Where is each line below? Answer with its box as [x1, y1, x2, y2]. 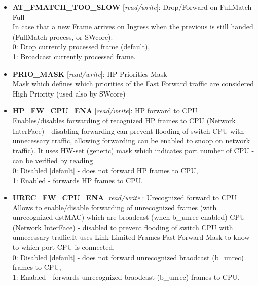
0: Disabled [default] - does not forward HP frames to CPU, [12, 165, 198, 175]
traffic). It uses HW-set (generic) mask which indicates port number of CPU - [12, 145, 254, 155]
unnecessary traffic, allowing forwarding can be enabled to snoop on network [12, 135, 250, 146]
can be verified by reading [12, 155, 93, 166]
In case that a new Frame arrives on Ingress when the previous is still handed [12, 21, 253, 32]
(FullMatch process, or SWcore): [12, 31, 113, 42]
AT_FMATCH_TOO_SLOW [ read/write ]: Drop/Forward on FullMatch [12, 2, 252, 12]
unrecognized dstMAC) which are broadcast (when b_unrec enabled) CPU [12, 212, 245, 223]
